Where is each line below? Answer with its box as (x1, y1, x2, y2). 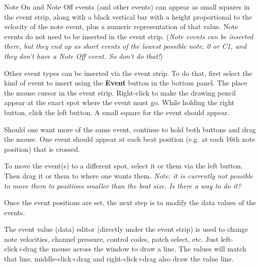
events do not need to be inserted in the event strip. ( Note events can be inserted (4, 31, 253, 41)
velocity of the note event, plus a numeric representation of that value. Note (4, 21, 238, 32)
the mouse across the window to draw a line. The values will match (39, 243, 246, 254)
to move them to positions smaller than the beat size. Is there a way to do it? (4, 180, 241, 191)
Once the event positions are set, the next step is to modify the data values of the (4, 197, 256, 208)
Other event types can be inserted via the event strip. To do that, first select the (4, 67, 252, 78)
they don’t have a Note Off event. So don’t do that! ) (4, 50, 163, 61)
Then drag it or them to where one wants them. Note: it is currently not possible (4, 170, 253, 181)
